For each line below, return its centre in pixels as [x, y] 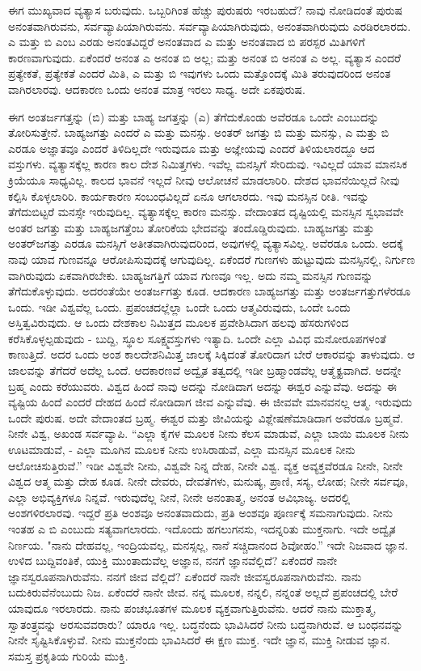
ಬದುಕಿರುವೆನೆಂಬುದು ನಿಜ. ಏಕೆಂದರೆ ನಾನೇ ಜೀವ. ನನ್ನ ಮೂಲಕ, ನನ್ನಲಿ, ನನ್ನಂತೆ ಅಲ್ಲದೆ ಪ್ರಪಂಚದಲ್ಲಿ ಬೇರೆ [203, 592]
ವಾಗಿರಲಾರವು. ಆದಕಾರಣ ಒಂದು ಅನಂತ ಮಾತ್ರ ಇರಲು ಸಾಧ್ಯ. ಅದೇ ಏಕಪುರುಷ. [157, 89]
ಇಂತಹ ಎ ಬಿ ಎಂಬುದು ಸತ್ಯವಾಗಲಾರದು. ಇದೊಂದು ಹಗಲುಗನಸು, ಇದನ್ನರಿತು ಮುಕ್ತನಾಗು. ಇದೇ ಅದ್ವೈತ [202, 529]
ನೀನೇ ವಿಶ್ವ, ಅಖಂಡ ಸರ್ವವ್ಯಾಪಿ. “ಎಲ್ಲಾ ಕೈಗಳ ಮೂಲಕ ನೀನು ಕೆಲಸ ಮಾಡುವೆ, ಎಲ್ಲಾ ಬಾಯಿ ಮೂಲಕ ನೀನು [209, 433]
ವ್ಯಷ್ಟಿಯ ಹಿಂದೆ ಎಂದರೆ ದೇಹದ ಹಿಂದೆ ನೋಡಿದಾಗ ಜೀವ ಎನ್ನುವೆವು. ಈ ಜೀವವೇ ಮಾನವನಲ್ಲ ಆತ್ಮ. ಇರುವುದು [210, 402]
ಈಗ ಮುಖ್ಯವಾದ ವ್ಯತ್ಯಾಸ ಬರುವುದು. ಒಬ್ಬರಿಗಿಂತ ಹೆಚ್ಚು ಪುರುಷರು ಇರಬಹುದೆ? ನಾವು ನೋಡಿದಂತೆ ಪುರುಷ [206, 10]
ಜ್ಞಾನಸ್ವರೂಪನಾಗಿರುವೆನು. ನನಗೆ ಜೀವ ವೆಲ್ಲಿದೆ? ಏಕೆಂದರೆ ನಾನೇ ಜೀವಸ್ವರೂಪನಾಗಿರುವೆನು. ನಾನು [185, 576]
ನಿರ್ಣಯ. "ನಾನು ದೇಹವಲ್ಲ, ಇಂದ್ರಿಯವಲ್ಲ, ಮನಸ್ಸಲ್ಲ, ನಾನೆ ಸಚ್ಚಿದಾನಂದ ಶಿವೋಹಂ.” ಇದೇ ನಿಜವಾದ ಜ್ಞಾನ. [208, 544]
